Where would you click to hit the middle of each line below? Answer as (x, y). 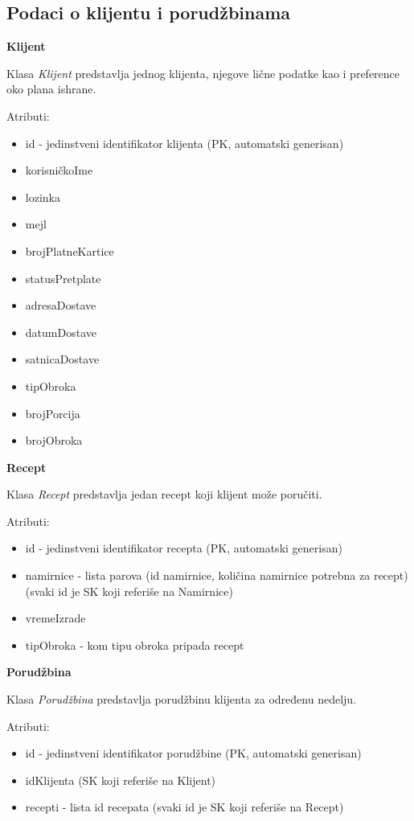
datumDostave (61, 332)
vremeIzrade (55, 618)
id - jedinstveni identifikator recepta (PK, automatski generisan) (184, 548)
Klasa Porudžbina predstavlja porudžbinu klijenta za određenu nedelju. (182, 699)
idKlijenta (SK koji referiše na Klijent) (121, 780)
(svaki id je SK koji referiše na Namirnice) (129, 591)
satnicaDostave (62, 359)
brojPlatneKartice (70, 250)
